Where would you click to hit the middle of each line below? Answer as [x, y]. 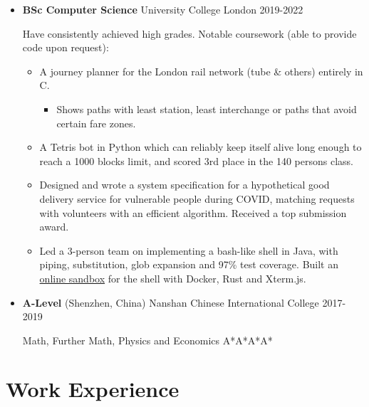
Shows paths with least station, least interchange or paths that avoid [207, 109]
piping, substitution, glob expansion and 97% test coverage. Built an [189, 264]
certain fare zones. [96, 123]
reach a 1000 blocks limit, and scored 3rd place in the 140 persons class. [197, 160]
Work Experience [93, 389]
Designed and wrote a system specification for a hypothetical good [184, 185]
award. [54, 227]
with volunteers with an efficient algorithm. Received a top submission [193, 212]
